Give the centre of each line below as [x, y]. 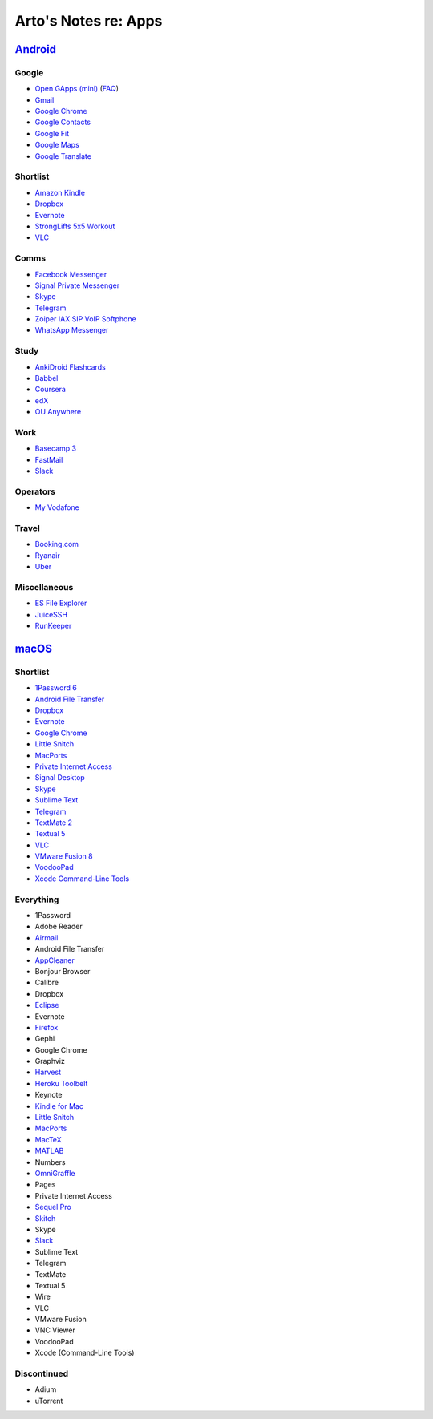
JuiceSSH [51, 614]
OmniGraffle [55, 1173]
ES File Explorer [61, 603]
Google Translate [63, 156]
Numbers [50, 1162]
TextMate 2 [53, 823]
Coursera [50, 390]
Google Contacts [63, 122]
